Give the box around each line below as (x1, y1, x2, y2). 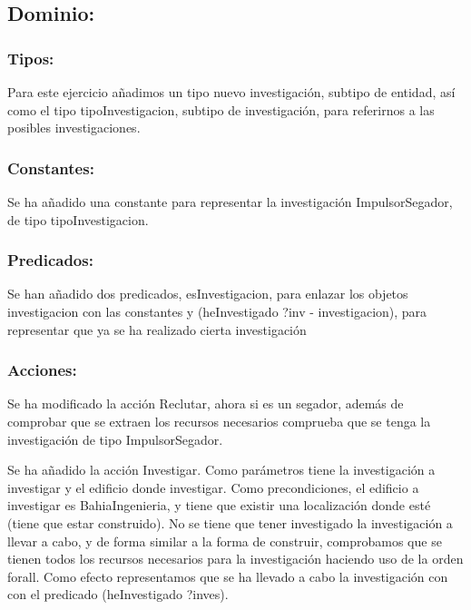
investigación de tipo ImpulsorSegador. (7, 429, 223, 448)
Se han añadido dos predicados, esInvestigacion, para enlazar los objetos (7, 284, 408, 303)
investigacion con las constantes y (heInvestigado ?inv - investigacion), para (7, 302, 427, 320)
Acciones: (7, 359, 77, 381)
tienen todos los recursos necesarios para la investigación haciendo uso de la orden (7, 549, 464, 568)
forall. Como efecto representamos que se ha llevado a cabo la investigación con (7, 566, 448, 585)
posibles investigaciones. (7, 118, 141, 137)
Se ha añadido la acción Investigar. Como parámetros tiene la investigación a (7, 460, 436, 479)
